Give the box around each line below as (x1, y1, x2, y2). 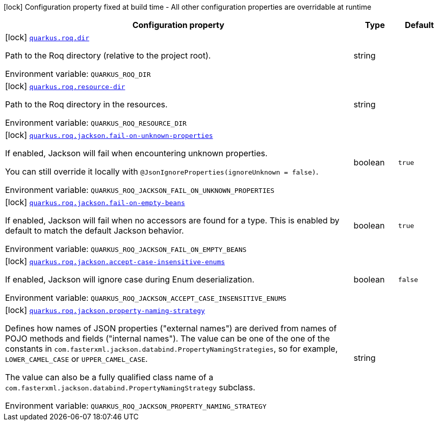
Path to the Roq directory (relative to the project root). (5, 50, 211, 61)
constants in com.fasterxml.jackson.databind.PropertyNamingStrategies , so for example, (5, 344, 338, 354)
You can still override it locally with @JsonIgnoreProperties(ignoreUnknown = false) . (5, 166, 319, 177)
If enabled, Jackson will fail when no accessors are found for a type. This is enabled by (5, 215, 340, 225)
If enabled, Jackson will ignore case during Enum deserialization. (5, 274, 254, 285)
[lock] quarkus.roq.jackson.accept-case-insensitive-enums (5, 256, 225, 266)
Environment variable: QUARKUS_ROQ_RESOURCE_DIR (5, 118, 187, 128)
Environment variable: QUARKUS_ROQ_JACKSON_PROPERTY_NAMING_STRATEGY (5, 401, 267, 411)
